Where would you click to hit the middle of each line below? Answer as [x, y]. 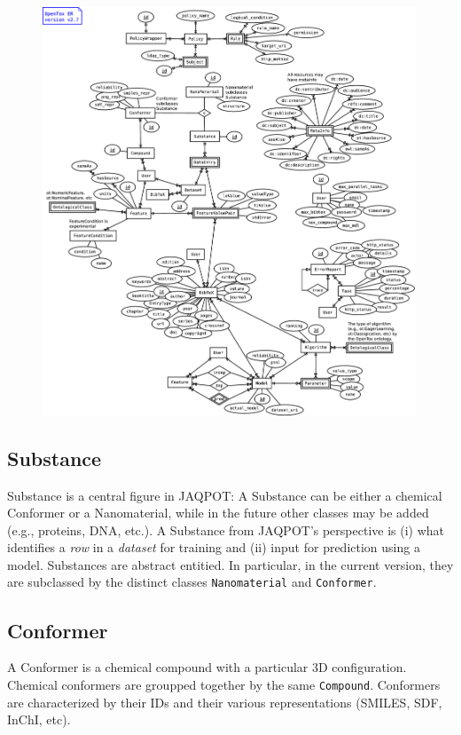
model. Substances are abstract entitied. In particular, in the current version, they [230, 564]
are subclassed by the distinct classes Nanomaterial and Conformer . [192, 582]
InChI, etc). [39, 719]
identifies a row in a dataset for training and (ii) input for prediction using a [214, 547]
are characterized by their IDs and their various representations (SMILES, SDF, [225, 702]
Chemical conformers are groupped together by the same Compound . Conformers [224, 684]
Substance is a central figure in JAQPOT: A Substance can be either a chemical [225, 495]
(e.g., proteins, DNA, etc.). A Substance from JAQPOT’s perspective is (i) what [226, 530]
